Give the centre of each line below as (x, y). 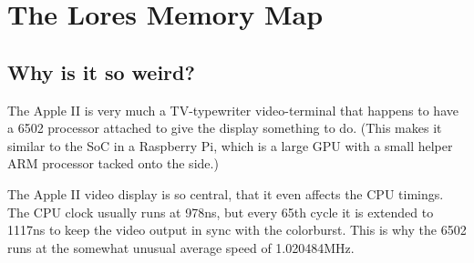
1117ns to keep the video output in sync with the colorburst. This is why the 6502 (237, 230)
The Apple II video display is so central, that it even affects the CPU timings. (226, 193)
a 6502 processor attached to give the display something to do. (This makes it (225, 128)
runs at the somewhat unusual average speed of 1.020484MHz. (181, 247)
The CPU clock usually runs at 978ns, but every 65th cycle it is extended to (221, 212)
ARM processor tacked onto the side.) (113, 163)
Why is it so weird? (101, 71)
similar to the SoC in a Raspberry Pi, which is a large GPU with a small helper (230, 145)
